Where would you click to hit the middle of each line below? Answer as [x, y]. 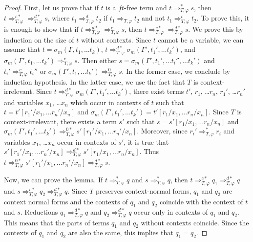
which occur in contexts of [110, 102]
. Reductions [39, 211]
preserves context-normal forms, [144, 190]
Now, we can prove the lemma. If [53, 180]
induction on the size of [39, 39]
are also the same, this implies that [121, 232]
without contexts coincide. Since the [195, 222]
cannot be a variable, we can [201, 39]
